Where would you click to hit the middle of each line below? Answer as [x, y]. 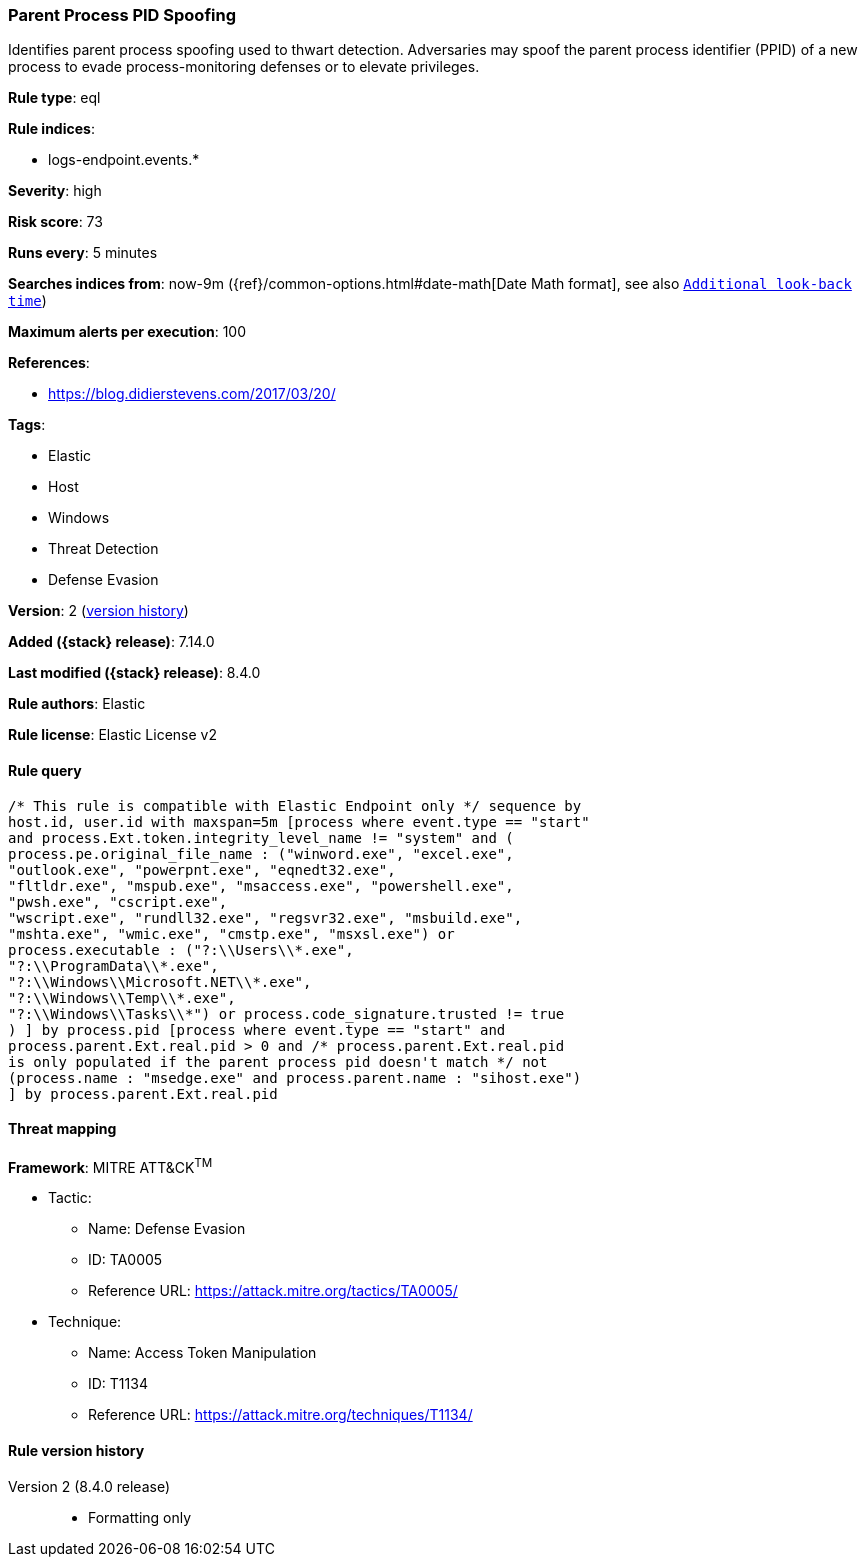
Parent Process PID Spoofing [122, 15]
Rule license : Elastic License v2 [112, 735]
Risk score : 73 [55, 222]
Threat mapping [62, 1129]
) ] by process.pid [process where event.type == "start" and [257, 1029]
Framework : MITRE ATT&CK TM [110, 1165]
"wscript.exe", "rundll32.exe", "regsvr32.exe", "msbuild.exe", [265, 917]
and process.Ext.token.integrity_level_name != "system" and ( [261, 837]
